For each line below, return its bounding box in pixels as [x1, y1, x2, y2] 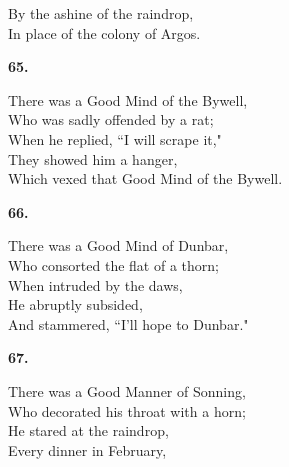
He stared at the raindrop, [8, 420, 169, 441]
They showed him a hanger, [8, 148, 178, 169]
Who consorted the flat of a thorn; [8, 254, 219, 275]
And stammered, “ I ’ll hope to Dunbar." [8, 313, 249, 334]
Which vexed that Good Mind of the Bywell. [8, 168, 283, 189]
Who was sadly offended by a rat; [8, 109, 214, 130]
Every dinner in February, [8, 439, 167, 460]
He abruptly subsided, [8, 294, 143, 315]
